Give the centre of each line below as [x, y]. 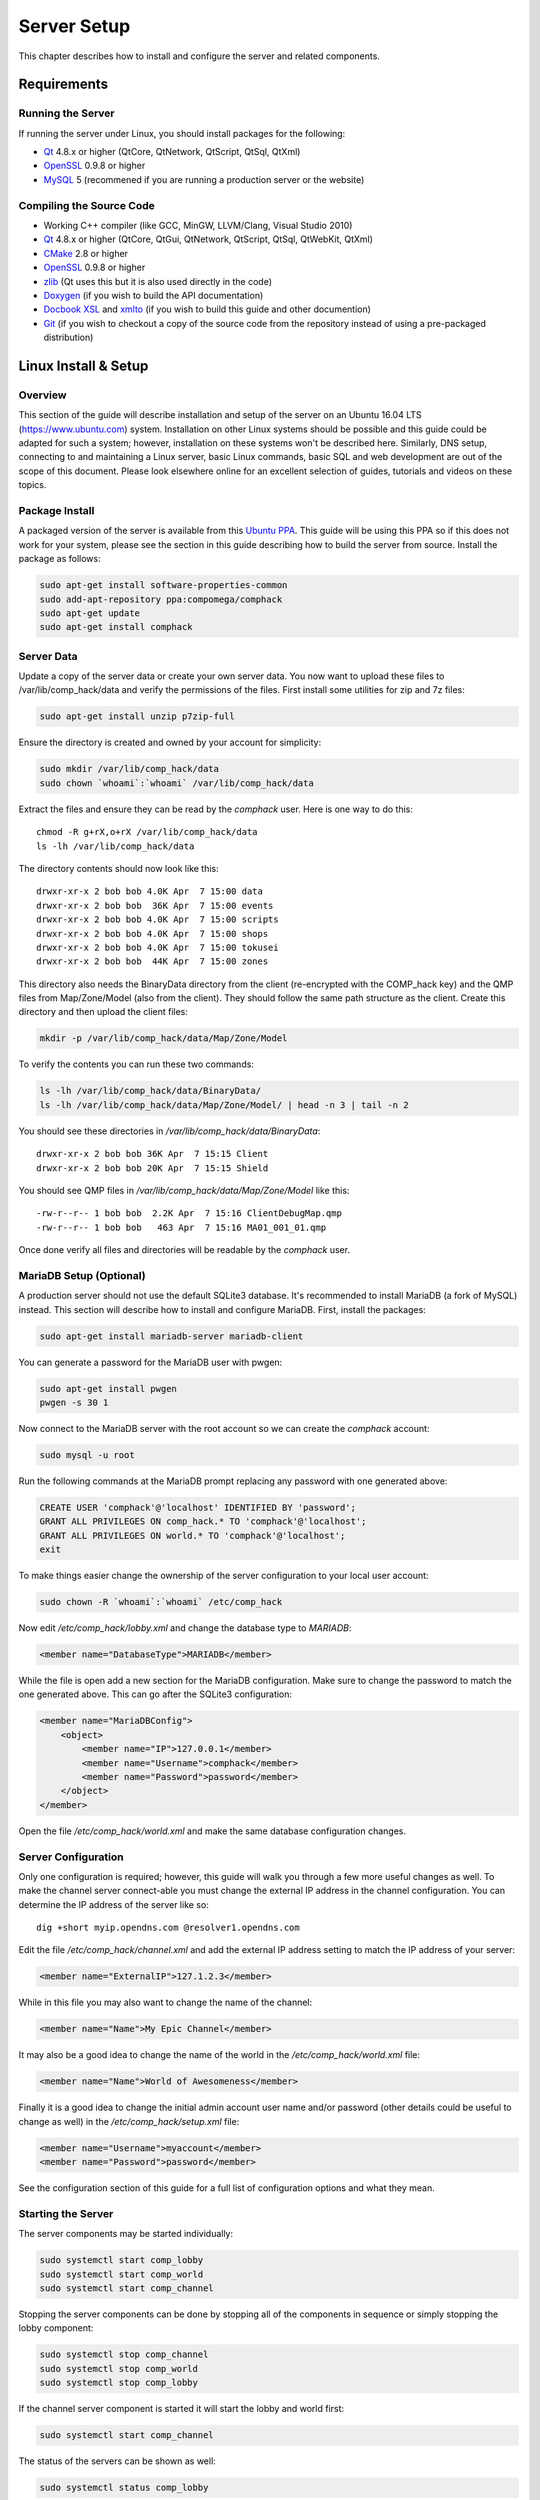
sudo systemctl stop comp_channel [124, 2354]
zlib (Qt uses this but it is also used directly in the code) [158, 281]
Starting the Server [66, 2213]
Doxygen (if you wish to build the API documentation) [153, 295]
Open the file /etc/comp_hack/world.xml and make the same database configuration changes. [212, 1831]
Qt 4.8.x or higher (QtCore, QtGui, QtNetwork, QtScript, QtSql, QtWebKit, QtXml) [208, 239]
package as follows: [59, 559]
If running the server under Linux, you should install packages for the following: [182, 133]
